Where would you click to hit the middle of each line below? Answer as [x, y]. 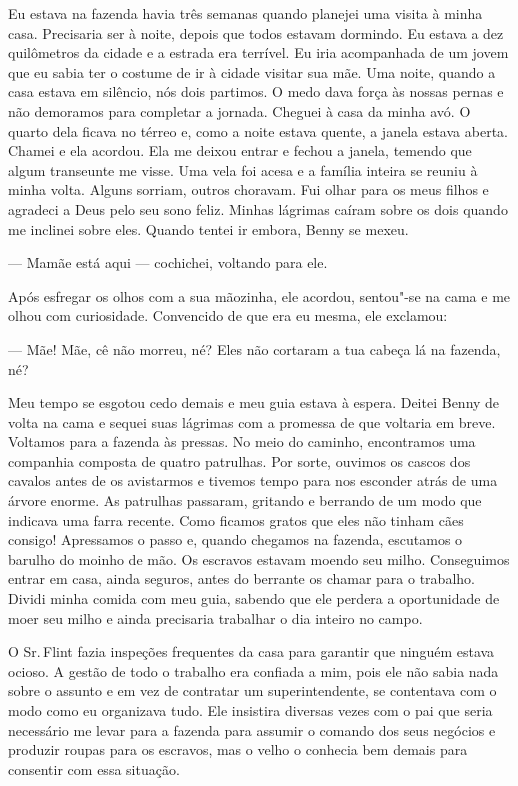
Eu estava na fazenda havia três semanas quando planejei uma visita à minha [245, 13]
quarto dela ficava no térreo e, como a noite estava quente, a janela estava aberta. [258, 130]
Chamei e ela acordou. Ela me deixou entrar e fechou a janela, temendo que [240, 150]
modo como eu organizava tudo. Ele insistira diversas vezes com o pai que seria [250, 710]
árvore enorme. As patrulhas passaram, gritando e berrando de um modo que [245, 500]
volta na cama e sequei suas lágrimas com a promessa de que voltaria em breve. [252, 421]
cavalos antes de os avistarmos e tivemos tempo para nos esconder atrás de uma [253, 480]
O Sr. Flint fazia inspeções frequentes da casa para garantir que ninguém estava [251, 651]
